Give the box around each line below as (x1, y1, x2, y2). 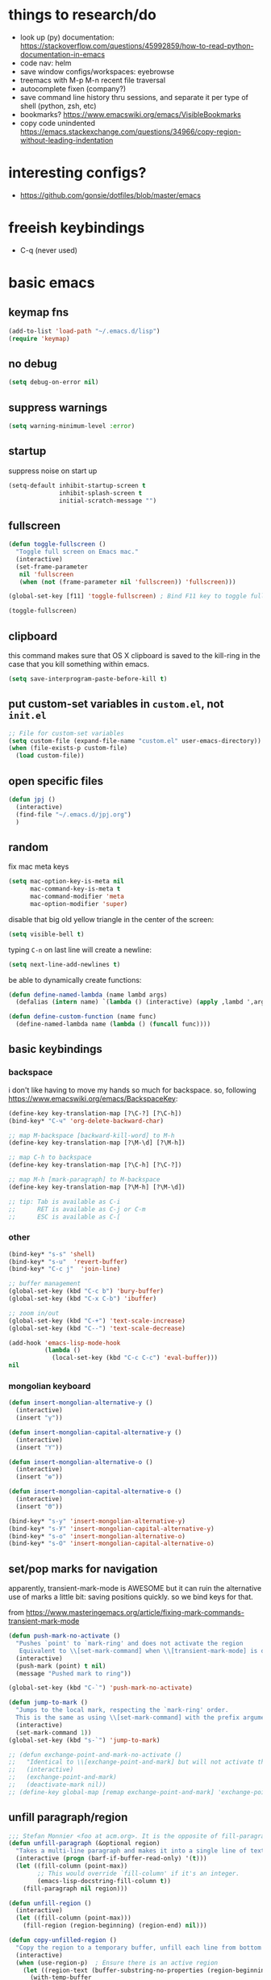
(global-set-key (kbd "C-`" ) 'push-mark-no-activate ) (8, 1684, 194, 1693)
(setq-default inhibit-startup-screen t (8, 481, 147, 489)
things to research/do (8, 6, 157, 24)
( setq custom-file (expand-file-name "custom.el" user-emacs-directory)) (8, 736, 262, 745)
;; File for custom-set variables (8, 729, 125, 737)
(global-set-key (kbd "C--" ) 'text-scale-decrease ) (8, 1324, 186, 1332)
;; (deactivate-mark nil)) (8, 1781, 106, 1789)
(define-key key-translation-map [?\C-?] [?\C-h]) (8, 1109, 182, 1118)
